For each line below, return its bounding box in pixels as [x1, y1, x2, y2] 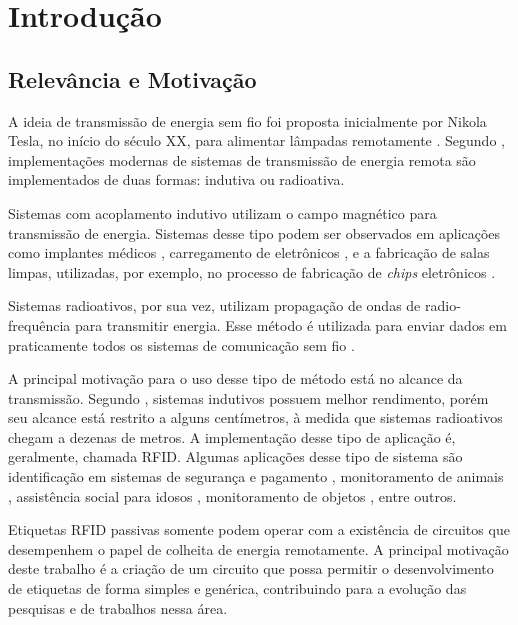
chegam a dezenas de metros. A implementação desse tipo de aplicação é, [8, 426, 456, 447]
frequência [8, 314, 71, 335]
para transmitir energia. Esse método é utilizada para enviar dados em [74, 314, 507, 335]
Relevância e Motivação [8, 63, 257, 94]
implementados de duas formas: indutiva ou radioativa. [8, 169, 345, 190]
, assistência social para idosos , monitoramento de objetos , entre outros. [8, 485, 457, 506]
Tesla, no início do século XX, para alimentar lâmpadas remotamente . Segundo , [8, 130, 505, 151]
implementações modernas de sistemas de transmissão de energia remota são [8, 149, 476, 170]
